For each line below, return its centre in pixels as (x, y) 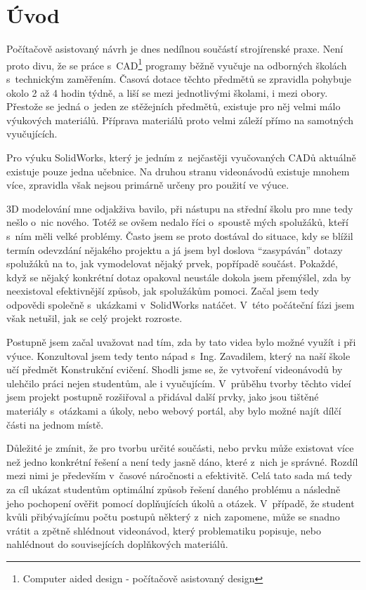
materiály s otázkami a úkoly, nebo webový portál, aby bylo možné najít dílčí (174, 411)
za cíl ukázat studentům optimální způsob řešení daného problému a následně (174, 489)
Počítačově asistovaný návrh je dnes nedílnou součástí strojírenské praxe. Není (175, 49)
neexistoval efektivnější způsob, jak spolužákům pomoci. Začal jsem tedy (163, 291)
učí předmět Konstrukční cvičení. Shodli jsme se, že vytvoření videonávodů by (175, 369)
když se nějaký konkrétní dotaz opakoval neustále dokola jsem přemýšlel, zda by (179, 277)
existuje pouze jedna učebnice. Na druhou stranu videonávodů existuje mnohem (178, 171)
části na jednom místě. (55, 424)
